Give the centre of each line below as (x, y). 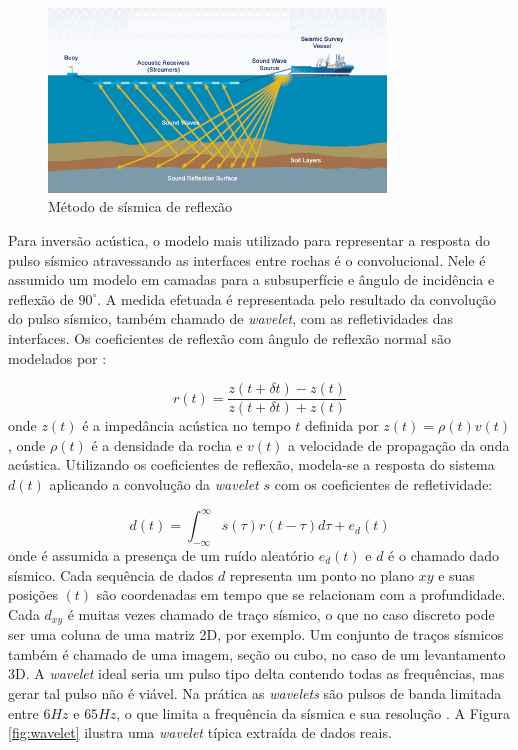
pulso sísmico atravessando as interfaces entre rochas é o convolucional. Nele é (247, 259)
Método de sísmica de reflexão (140, 206)
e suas (456, 574)
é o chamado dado (443, 554)
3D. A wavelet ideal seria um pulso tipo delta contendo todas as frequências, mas (256, 673)
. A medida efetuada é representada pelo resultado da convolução (297, 298)
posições (33, 594)
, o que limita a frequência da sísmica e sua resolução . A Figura (313, 712)
